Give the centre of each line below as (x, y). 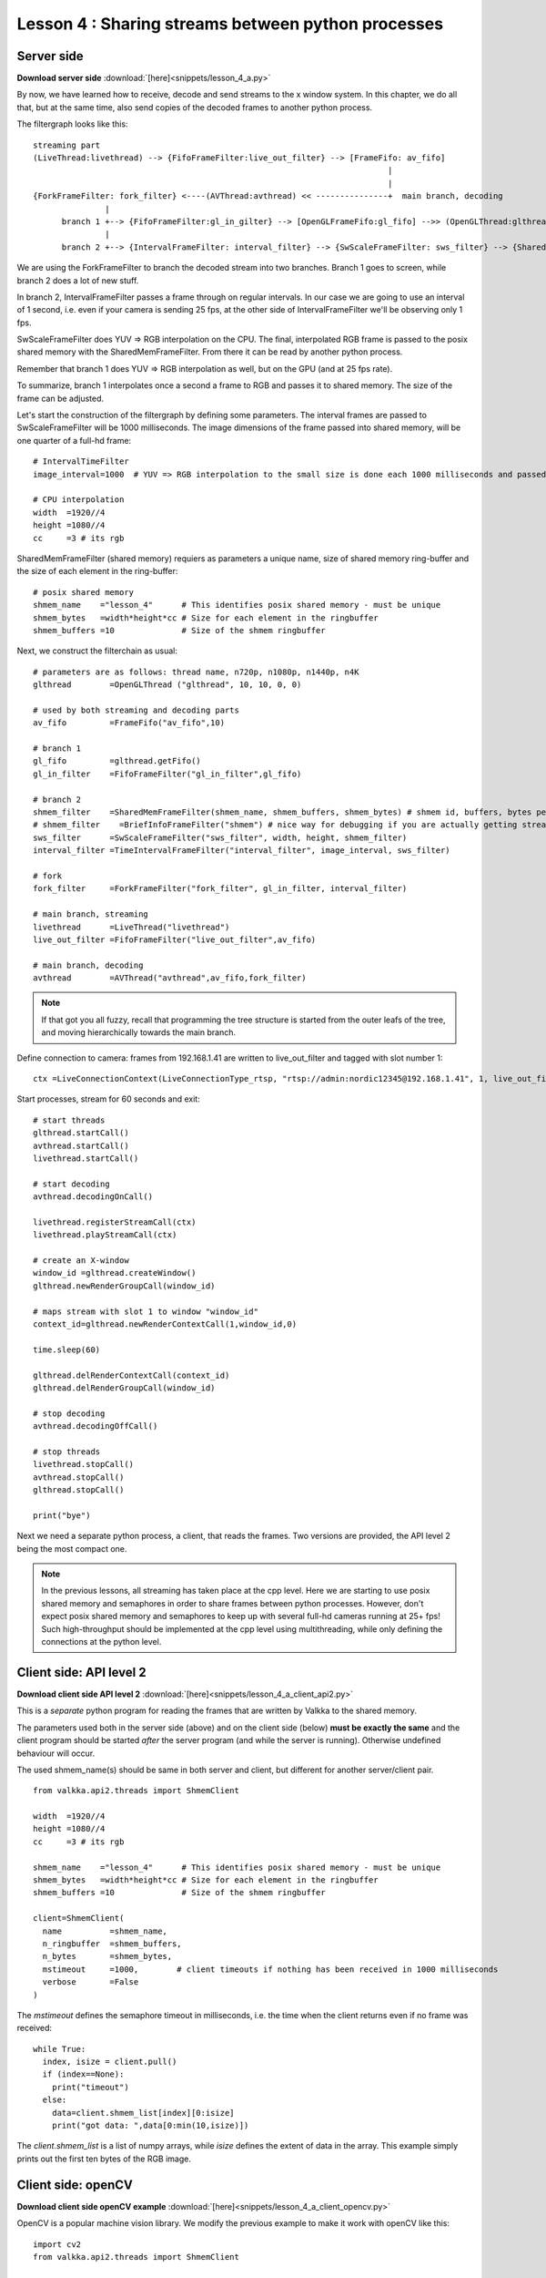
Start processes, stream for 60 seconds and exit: (108, 1099)
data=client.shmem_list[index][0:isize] (143, 2113)
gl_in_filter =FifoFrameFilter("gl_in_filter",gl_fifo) (167, 774)
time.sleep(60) (67, 1349)
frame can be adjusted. (61, 398)
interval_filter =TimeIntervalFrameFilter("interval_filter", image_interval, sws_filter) (242, 851)
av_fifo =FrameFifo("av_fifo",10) (129, 723)
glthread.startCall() (81, 1133)
